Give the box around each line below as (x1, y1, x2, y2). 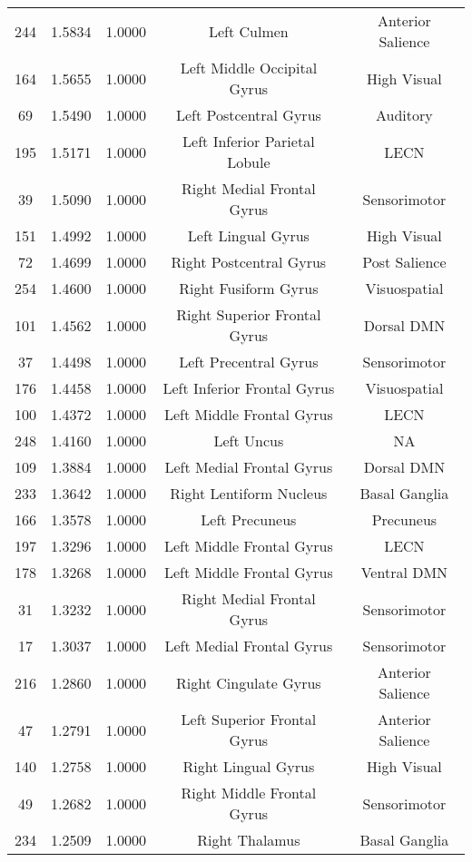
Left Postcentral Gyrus (175, 104, 321, 125)
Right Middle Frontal (181, 782, 317, 803)
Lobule (227, 152, 270, 172)
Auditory (376, 104, 433, 125)
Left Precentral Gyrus (179, 351, 319, 372)
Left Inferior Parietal (182, 131, 315, 152)
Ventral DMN (360, 562, 448, 583)
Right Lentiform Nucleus (170, 483, 328, 504)
